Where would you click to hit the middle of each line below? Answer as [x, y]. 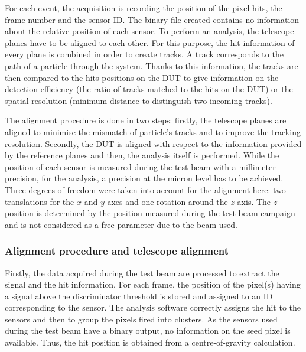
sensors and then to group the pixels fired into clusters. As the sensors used [141, 319]
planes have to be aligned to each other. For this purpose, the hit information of [150, 42]
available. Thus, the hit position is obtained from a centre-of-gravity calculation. [150, 342]
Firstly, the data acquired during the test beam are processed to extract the [142, 273]
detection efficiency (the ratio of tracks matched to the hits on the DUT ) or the [149, 89]
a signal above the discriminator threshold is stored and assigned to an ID [139, 296]
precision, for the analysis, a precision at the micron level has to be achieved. [144, 178]
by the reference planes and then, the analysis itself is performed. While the [142, 155]
